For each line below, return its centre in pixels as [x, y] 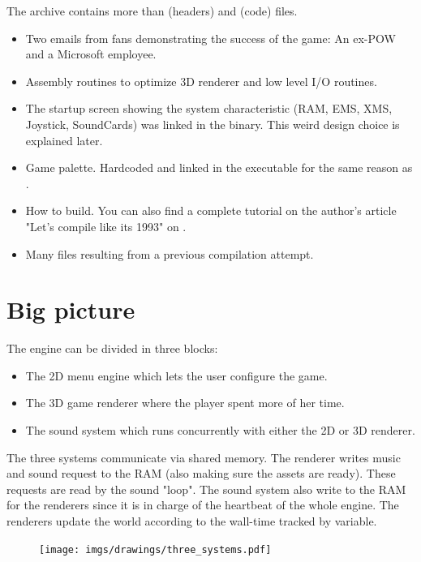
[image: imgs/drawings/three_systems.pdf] [155, 549]
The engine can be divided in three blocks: [112, 348]
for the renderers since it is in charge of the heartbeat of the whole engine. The [203, 505]
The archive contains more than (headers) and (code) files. [152, 11]
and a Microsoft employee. [91, 54]
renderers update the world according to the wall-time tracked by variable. [192, 521]
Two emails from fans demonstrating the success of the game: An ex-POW [210, 38]
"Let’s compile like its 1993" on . [106, 226]
